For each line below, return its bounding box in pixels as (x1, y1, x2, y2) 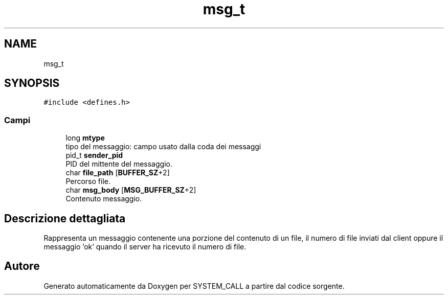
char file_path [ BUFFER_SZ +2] (65, 168, 170, 177)
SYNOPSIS (4, 77, 60, 90)
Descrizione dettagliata (4, 212, 126, 225)
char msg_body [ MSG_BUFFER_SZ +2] (65, 186, 196, 195)
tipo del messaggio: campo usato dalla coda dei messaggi (65, 142, 261, 151)
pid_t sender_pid (65, 151, 123, 160)
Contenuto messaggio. (65, 194, 142, 203)
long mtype (65, 133, 105, 143)
